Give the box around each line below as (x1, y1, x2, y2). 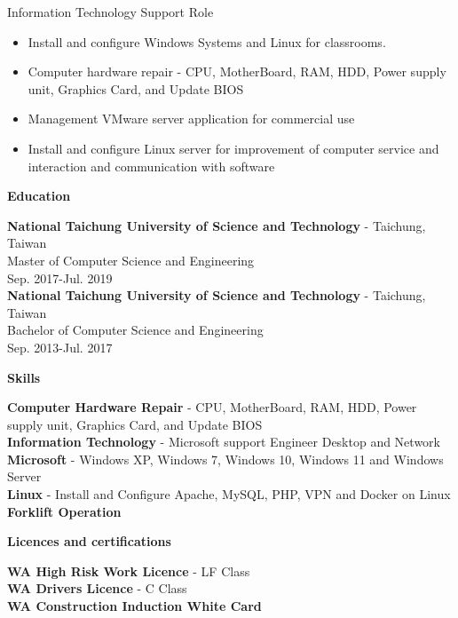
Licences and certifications (7, 532, 171, 551)
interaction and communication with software (28, 156, 275, 175)
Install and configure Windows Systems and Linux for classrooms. (28, 32, 386, 51)
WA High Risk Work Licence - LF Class (7, 561, 250, 580)
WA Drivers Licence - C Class (7, 579, 187, 598)
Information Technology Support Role (7, 3, 214, 20)
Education (7, 186, 71, 205)
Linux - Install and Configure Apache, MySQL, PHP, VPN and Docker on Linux (7, 485, 451, 503)
